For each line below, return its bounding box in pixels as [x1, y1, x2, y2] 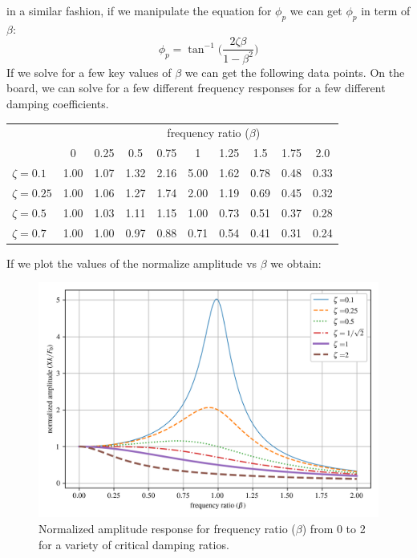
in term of [361, 2, 411, 18]
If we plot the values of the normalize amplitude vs [6, 254, 257, 271]
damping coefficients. [6, 95, 109, 111]
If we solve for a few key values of [6, 63, 172, 80]
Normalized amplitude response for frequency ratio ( [38, 520, 296, 536]
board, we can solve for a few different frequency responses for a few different [6, 79, 386, 96]
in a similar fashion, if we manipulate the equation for [6, 2, 272, 18]
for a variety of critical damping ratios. [38, 536, 229, 552]
